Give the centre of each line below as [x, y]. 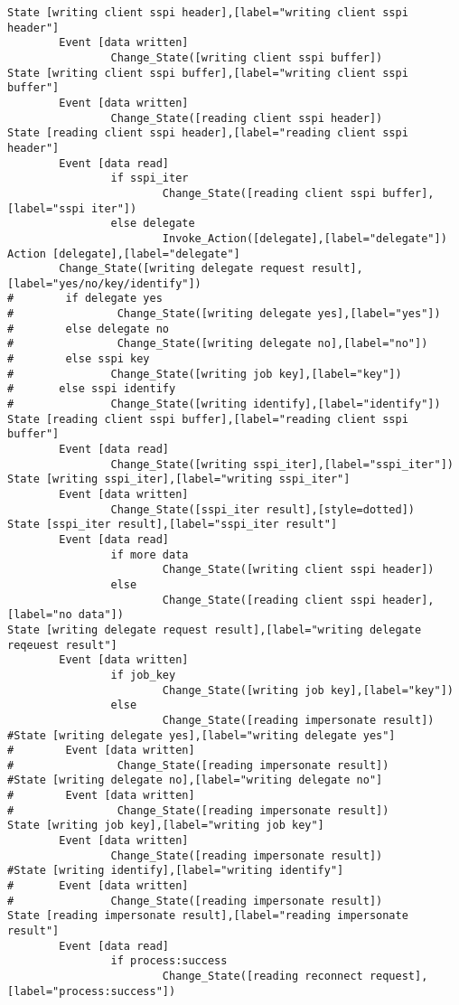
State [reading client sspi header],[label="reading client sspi [208, 133]
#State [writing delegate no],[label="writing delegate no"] [195, 780]
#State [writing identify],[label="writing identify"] [176, 871]
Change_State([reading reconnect [262, 976]
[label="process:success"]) [92, 991]
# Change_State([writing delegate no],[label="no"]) [218, 344]
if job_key [143, 675]
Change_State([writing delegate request [182, 269]
